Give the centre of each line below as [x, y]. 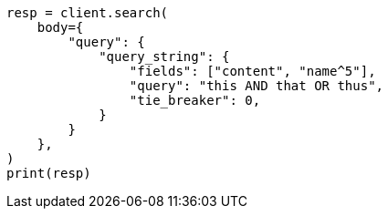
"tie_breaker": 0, [195, 100]
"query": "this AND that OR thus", [257, 86]
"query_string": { [164, 57]
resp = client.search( [88, 13]
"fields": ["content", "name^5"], [252, 71]
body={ [60, 27]
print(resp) [49, 173]
